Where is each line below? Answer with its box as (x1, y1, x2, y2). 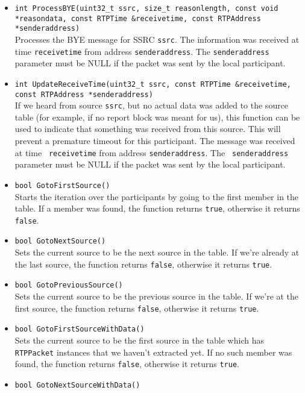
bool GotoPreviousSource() (14, 281, 123, 290)
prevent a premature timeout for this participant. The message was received (14, 134, 295, 147)
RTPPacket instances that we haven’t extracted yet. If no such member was (14, 345, 292, 358)
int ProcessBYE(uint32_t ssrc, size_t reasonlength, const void (14, 4, 278, 13)
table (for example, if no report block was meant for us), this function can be (14, 110, 300, 123)
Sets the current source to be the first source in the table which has (14, 333, 264, 346)
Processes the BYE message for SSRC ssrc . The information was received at (14, 33, 300, 45)
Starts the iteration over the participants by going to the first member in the (14, 190, 299, 203)
